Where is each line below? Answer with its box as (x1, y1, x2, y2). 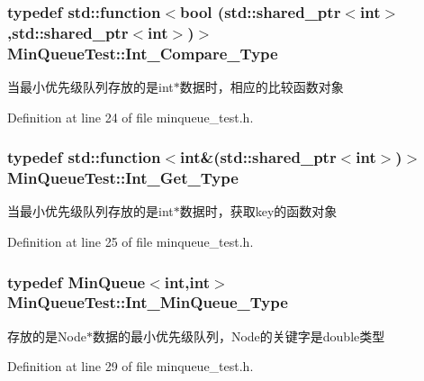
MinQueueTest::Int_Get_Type (7, 167, 239, 189)
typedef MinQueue (7, 270, 146, 293)
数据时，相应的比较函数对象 (179, 77, 344, 96)
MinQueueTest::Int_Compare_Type (7, 41, 278, 64)
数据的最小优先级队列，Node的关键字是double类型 (92, 326, 385, 345)
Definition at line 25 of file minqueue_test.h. (7, 231, 254, 250)
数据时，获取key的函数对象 (179, 202, 338, 221)
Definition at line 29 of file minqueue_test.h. (7, 357, 254, 376)
